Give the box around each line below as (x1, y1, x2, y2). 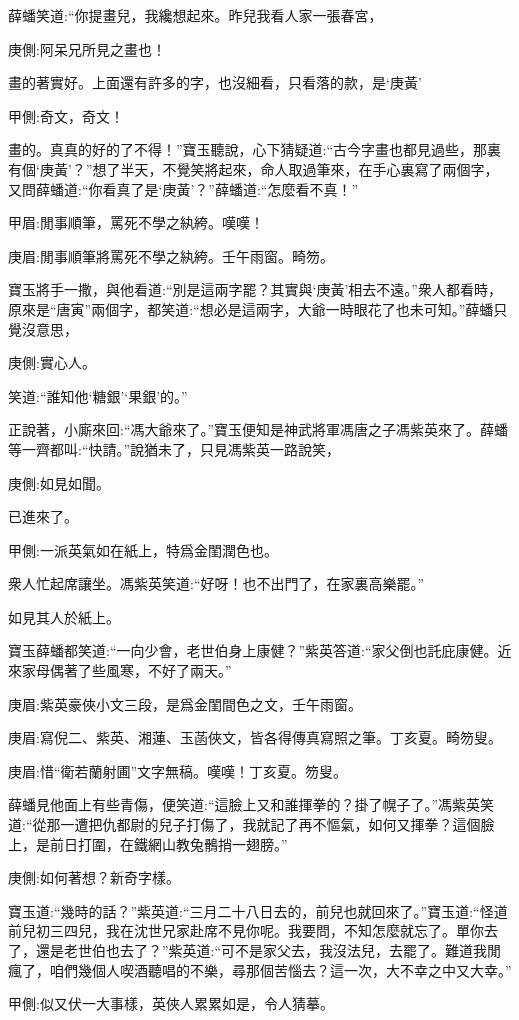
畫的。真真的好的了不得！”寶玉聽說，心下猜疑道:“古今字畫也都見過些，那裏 (8, 139, 502, 160)
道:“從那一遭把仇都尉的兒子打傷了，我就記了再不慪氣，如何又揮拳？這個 (8, 814, 481, 835)
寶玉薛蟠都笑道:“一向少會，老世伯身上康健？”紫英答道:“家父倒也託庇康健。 (8, 640, 498, 661)
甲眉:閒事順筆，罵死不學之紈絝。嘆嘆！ (8, 212, 264, 233)
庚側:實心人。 (8, 352, 96, 373)
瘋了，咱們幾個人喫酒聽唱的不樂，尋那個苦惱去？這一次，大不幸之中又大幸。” (8, 959, 512, 980)
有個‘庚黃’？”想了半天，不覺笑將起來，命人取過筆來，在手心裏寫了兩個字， (8, 158, 499, 179)
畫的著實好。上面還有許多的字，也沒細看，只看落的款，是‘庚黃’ (8, 72, 422, 93)
